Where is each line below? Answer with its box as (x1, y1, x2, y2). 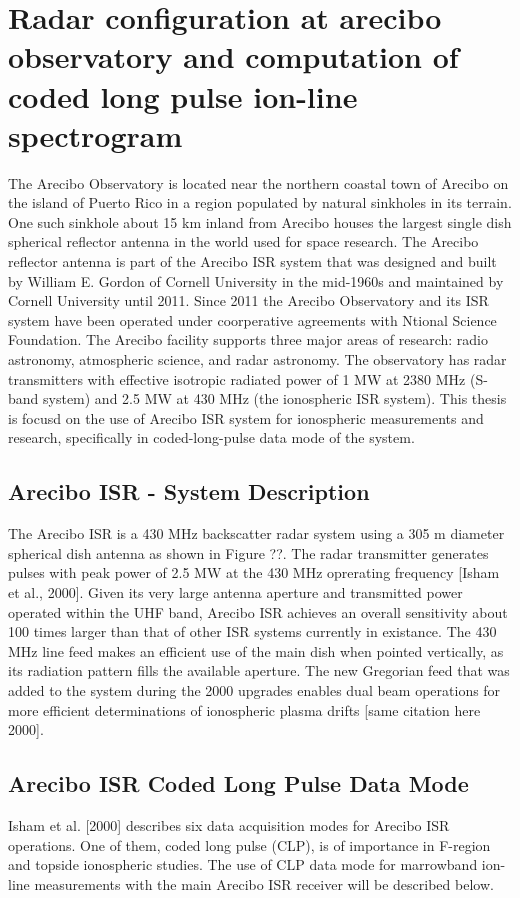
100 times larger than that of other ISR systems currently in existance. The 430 (8, 621, 497, 642)
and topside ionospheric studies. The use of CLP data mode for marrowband (8, 854, 478, 875)
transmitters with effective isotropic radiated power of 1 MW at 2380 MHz (8, 368, 466, 389)
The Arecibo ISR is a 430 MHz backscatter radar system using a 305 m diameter (8, 523, 505, 544)
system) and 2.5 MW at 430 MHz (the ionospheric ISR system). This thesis (43, 388, 507, 409)
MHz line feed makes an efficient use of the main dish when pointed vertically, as (8, 640, 504, 661)
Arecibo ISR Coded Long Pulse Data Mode (8, 768, 469, 799)
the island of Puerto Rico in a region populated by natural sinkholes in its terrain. (8, 192, 512, 213)
